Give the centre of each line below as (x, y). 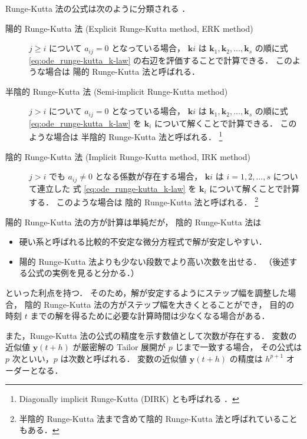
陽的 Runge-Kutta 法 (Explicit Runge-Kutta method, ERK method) (129, 28)
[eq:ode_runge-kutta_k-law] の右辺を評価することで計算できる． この (161, 60)
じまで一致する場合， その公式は (239, 347)
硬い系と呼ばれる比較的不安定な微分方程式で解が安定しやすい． (143, 242)
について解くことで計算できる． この (226, 123)
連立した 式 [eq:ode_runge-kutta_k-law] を (117, 188)
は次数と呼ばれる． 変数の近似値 (124, 358)
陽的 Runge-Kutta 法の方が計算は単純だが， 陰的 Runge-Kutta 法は (133, 222)
